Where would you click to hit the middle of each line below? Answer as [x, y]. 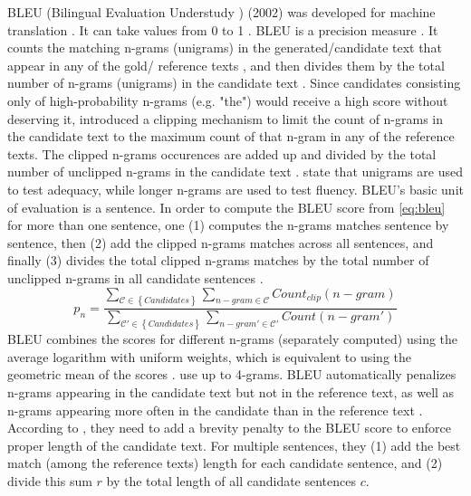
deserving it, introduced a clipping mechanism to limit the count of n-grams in [226, 118]
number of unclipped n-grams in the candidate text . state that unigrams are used [235, 172]
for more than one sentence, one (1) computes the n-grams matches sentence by [228, 225]
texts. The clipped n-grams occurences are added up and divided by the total [222, 153]
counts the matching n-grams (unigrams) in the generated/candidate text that [225, 48]
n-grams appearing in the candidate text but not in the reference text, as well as [231, 392]
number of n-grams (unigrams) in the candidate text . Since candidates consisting [234, 83]
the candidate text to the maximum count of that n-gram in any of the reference [231, 136]
